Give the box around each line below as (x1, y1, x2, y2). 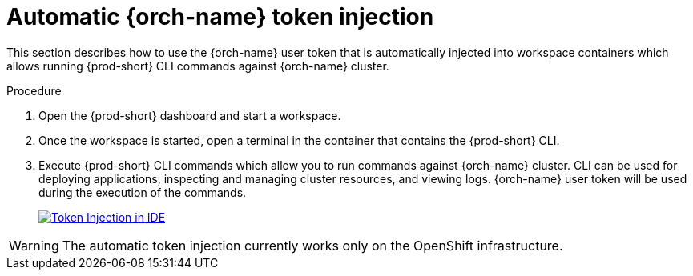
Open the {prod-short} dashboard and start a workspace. (38, 108, 341, 122)
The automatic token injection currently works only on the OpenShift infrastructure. (62, 237, 563, 254)
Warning (9, 237, 59, 254)
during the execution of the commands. (38, 185, 247, 199)
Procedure (6, 83, 62, 98)
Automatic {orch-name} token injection (6, 3, 434, 30)
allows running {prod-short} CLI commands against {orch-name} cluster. (6, 58, 389, 73)
